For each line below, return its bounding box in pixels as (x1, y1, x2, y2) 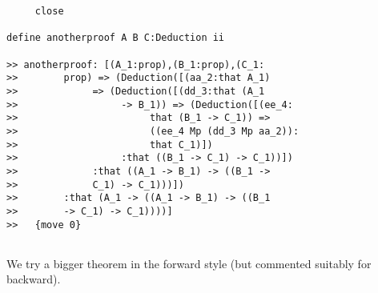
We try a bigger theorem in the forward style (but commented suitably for (6, 255, 372, 271)
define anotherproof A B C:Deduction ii (6, 32, 225, 44)
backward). (6, 271, 61, 287)
